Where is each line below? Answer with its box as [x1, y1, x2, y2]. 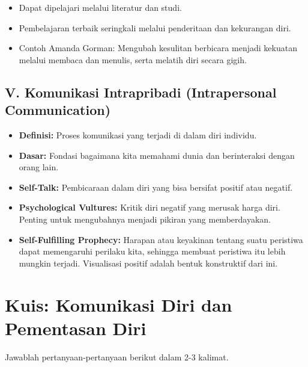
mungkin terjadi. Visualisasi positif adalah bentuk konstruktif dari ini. [19, 256, 278, 269]
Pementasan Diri [5, 315, 146, 340]
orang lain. [19, 161, 59, 173]
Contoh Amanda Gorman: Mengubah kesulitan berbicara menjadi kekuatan [19, 42, 297, 54]
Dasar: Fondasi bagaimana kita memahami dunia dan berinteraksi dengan [19, 149, 295, 161]
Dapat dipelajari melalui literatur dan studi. [19, 1, 182, 13]
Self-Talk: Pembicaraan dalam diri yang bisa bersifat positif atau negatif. [19, 180, 293, 193]
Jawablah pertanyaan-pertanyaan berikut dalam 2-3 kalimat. [5, 350, 229, 363]
